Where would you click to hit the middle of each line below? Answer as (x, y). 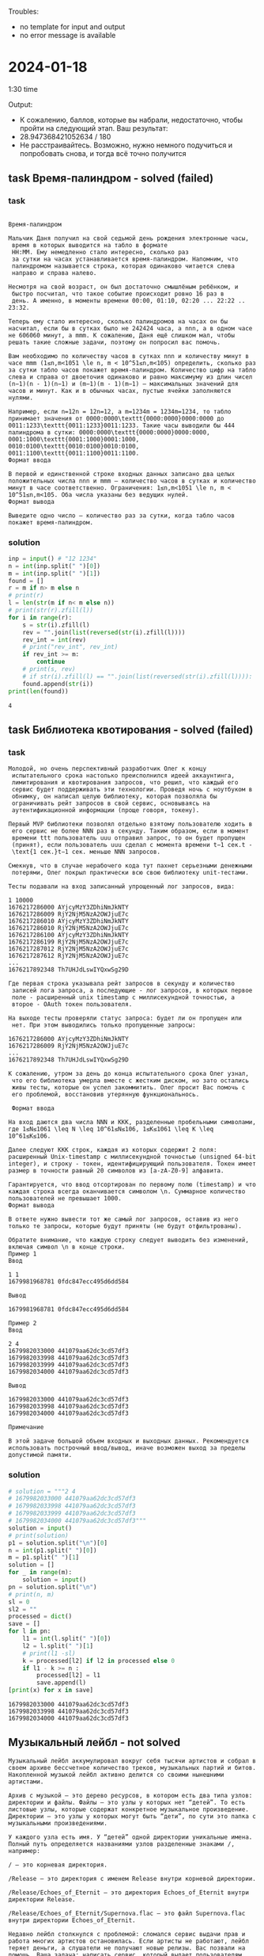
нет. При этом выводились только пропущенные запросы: (104, 1025)
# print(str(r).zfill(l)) (51, 610)
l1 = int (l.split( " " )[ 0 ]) (67, 1639)
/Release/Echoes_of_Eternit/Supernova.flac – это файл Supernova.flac (127, 1913)
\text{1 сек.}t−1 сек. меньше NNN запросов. (86, 852)
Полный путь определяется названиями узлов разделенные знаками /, (122, 1844)
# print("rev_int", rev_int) (70, 647)
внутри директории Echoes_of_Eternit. (72, 1920)
